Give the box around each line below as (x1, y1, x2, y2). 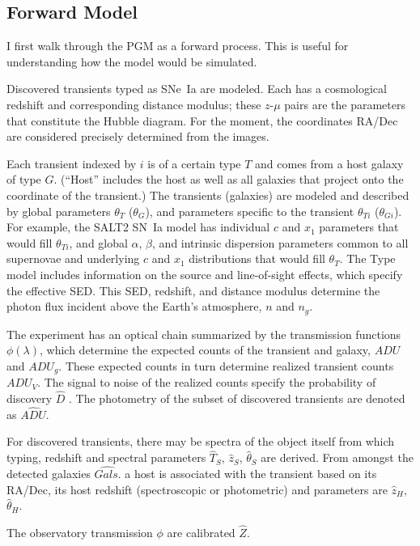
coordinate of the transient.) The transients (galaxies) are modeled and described (6, 186, 409, 203)
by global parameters (6, 202, 111, 219)
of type (6, 171, 41, 188)
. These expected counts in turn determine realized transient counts (58, 357, 394, 374)
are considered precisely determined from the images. (6, 128, 269, 145)
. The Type (339, 250, 396, 267)
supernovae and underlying (6, 250, 140, 267)
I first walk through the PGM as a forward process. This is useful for (6, 37, 349, 54)
